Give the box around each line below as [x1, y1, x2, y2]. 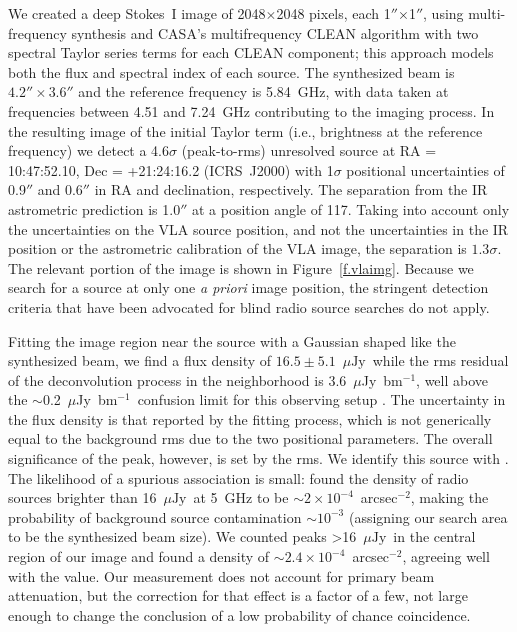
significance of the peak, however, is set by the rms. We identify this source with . [8, 448, 509, 469]
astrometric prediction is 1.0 [8, 198, 181, 219]
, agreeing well [402, 546, 490, 567]
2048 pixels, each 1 [276, 3, 391, 23]
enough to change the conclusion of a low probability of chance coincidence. [8, 604, 471, 625]
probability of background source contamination [8, 506, 302, 527]
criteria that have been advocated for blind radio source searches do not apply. [8, 296, 490, 317]
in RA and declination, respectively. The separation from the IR [94, 179, 488, 200]
